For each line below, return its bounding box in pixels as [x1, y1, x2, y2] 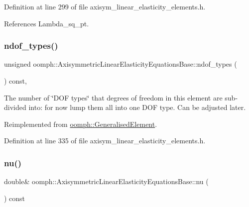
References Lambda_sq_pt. [4, 18, 89, 28]
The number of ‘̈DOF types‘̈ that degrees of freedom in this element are [4, 92, 223, 103]
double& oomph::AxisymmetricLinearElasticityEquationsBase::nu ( [4, 176, 209, 187]
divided [4, 102, 26, 112]
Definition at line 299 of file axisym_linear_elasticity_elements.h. [4, 1, 206, 11]
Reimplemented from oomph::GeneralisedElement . [4, 118, 157, 129]
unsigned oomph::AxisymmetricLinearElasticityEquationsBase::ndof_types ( [4, 59, 237, 69]
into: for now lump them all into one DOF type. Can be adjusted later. [28, 102, 246, 112]
